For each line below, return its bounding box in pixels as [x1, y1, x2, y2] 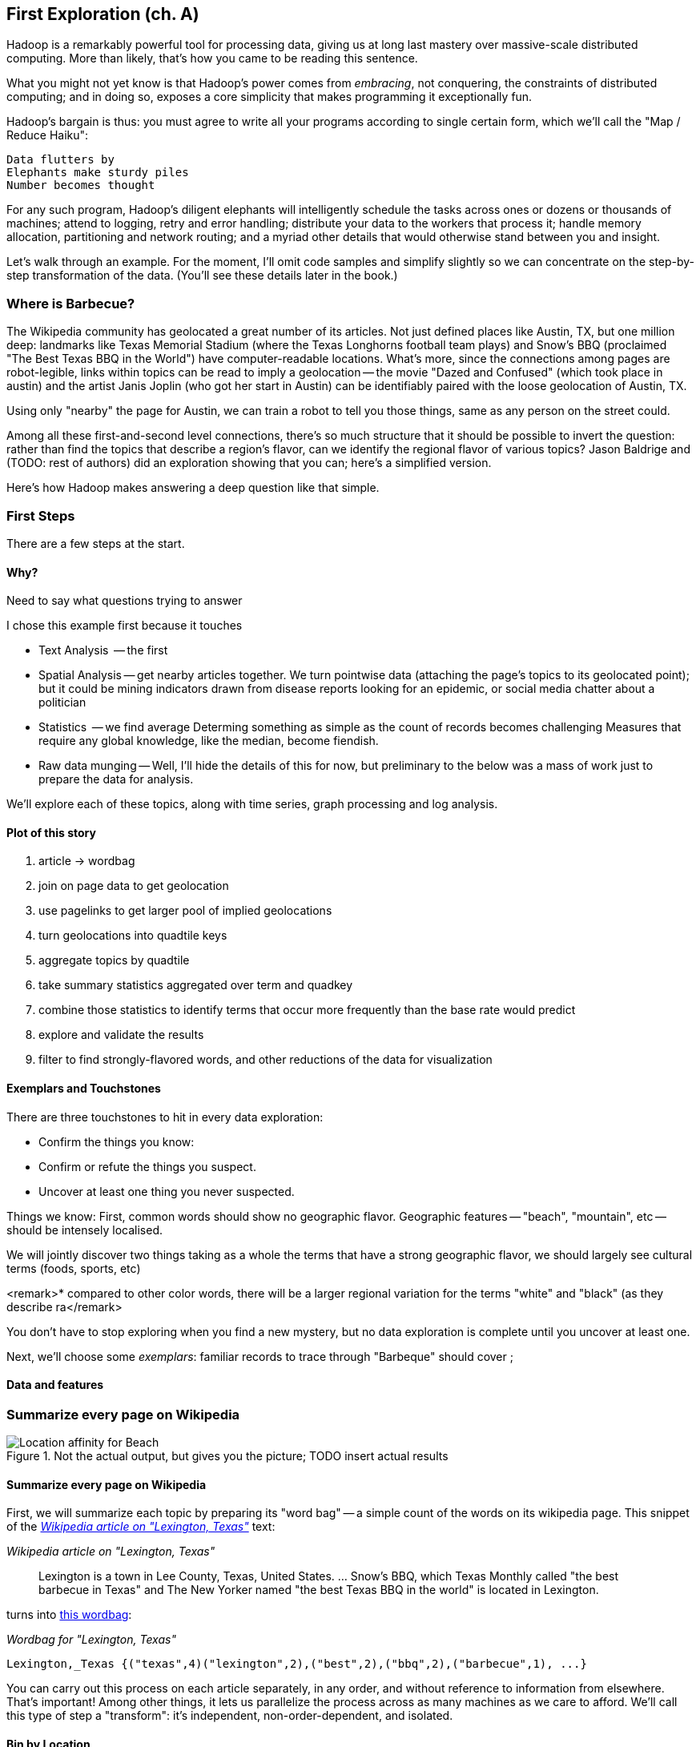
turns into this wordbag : [6, 1608, 132, 1622]
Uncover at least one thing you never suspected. [38, 1184, 295, 1198]
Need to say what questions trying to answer [6, 594, 243, 608]
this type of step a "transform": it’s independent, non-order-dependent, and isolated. [6, 1709, 453, 1723]
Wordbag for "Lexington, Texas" [6, 1632, 176, 1647]
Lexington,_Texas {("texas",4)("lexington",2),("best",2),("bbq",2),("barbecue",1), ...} [6, 1657, 587, 1671]
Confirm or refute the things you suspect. [38, 1159, 256, 1173]
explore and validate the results [38, 1028, 204, 1042]
